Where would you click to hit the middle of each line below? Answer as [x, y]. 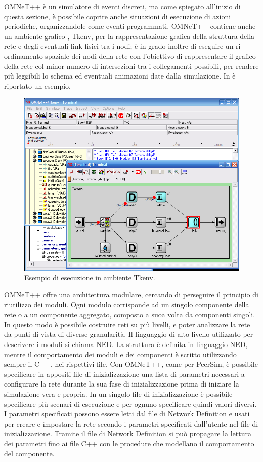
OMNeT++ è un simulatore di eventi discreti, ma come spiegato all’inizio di [122, 6]
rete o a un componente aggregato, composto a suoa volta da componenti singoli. [130, 314]
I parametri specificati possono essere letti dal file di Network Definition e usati [127, 414]
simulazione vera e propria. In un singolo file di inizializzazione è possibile [118, 393]
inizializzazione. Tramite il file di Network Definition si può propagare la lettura [128, 433]
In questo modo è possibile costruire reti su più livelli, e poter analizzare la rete [127, 324]
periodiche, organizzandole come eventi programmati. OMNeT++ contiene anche [130, 26]
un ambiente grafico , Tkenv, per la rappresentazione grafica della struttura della [129, 36]
